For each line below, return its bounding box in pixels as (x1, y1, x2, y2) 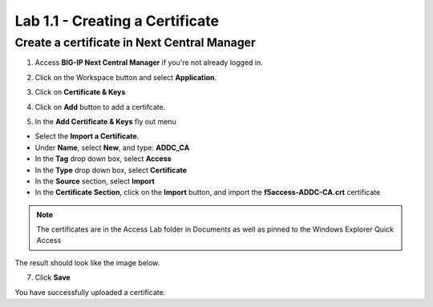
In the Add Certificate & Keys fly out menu (34, 116, 176, 126)
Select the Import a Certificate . (34, 131, 140, 141)
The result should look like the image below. (14, 257, 160, 268)
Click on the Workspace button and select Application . (34, 72, 217, 82)
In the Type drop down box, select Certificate (34, 165, 188, 175)
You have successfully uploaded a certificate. (14, 287, 166, 297)
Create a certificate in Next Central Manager (14, 35, 256, 50)
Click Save (34, 273, 71, 282)
